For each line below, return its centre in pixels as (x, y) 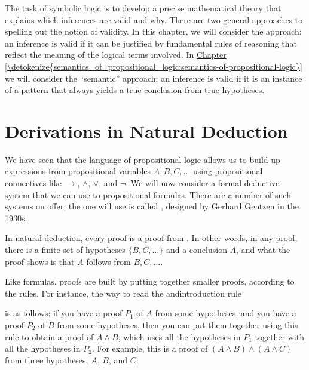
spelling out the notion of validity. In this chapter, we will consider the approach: (153, 31)
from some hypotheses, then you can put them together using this (178, 325)
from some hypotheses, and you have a (226, 313)
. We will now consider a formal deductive (203, 183)
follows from (108, 261)
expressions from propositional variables (78, 171)
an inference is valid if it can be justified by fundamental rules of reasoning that (151, 43)
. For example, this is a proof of (150, 348)
